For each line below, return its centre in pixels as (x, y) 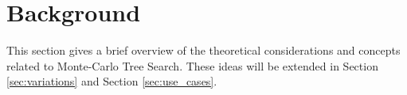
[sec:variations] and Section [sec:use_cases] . (112, 81)
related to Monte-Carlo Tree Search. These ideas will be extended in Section (192, 65)
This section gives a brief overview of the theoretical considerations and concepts (203, 50)
